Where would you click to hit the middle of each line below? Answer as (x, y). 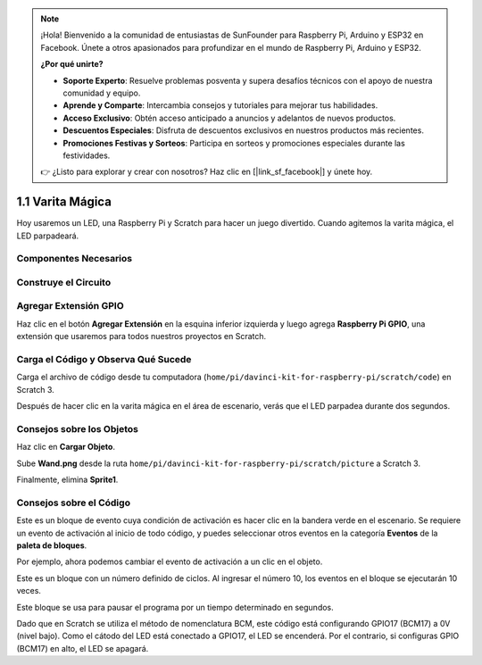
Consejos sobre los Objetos (77, 428)
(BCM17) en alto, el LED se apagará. (83, 648)
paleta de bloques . (52, 545)
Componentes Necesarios (75, 259)
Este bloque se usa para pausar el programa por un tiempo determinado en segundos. (175, 607)
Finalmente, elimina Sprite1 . (67, 480)
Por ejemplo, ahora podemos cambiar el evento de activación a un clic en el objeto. (170, 561)
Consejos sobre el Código (74, 503)
